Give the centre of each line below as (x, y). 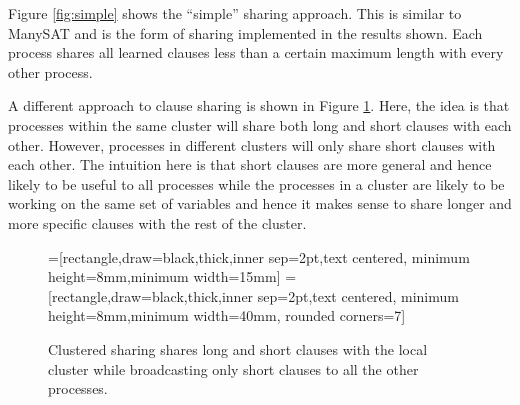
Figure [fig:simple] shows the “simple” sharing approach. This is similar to (235, 13)
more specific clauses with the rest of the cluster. (157, 222)
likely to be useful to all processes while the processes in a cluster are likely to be (256, 183)
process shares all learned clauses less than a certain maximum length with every (256, 52)
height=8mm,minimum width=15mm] (164, 276)
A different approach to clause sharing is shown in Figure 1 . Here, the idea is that (259, 105)
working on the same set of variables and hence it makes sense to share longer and (260, 203)
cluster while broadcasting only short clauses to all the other (233, 368)
